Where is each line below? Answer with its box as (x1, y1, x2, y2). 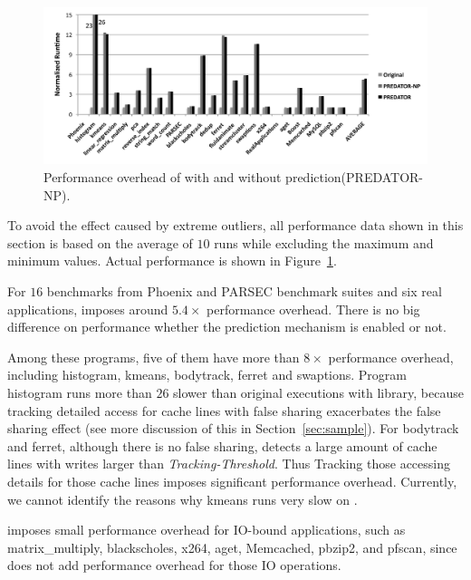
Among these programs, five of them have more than (7, 347, 300, 366)
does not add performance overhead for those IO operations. (7, 556, 341, 575)
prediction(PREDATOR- (285, 168, 424, 187)
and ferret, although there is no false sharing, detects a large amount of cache (7, 436, 437, 455)
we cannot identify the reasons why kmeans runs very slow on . (7, 489, 358, 508)
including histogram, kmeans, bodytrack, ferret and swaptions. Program (7, 365, 408, 384)
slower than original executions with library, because (173, 383, 464, 402)
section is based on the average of (7, 233, 193, 252)
